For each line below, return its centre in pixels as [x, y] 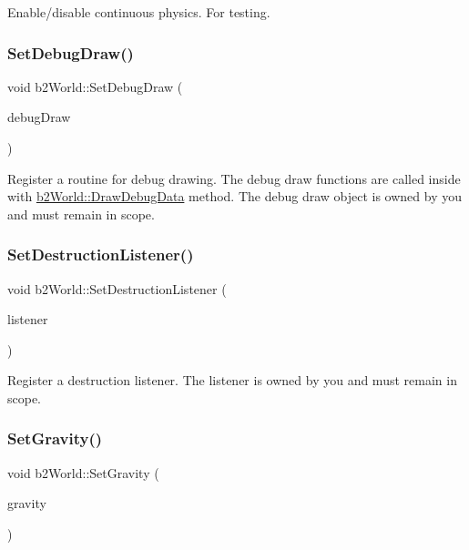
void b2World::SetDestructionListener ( [117, 288]
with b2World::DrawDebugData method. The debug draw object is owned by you [235, 196]
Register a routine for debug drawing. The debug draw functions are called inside [234, 178]
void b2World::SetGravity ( [83, 472]
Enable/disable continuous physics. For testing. [139, 12]
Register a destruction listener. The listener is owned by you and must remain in [232, 380]
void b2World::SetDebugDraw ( [95, 86]
